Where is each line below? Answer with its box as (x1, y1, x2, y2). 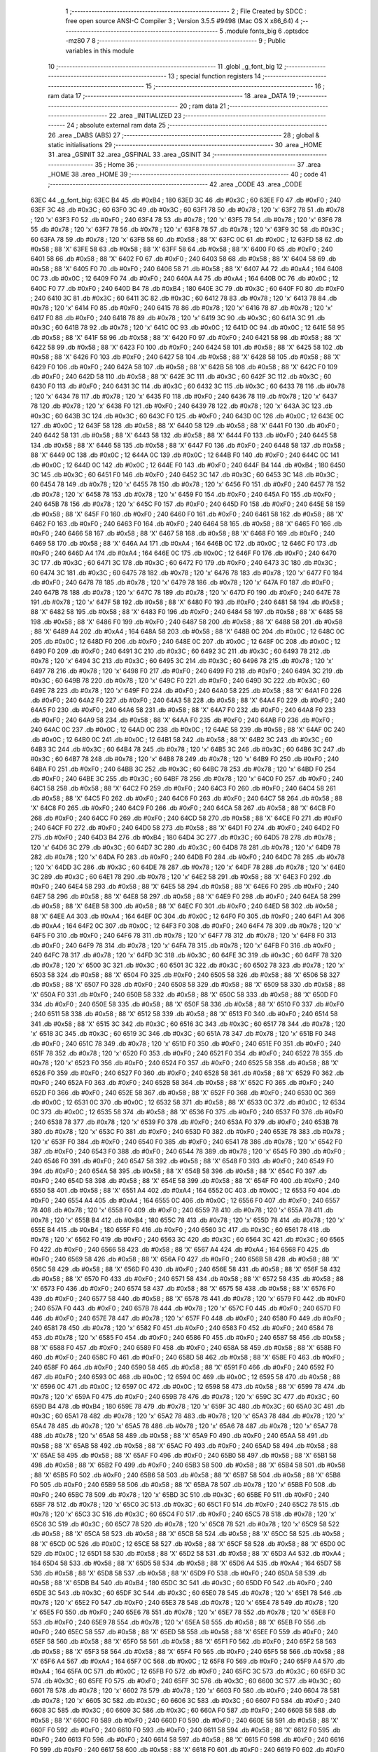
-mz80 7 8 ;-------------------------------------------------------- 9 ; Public (65, 36, 286, 45)
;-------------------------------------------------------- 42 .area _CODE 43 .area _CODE (48, 179, 302, 189)
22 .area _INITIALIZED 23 (108, 111, 182, 119)
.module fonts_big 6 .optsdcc (224, 27, 309, 35)
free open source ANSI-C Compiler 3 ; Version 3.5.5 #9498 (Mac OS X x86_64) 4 (65, 17, 300, 25)
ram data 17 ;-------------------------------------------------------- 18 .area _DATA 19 (48, 92, 295, 100)
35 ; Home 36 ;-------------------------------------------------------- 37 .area (94, 160, 321, 168)
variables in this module (65, 46, 134, 55)
